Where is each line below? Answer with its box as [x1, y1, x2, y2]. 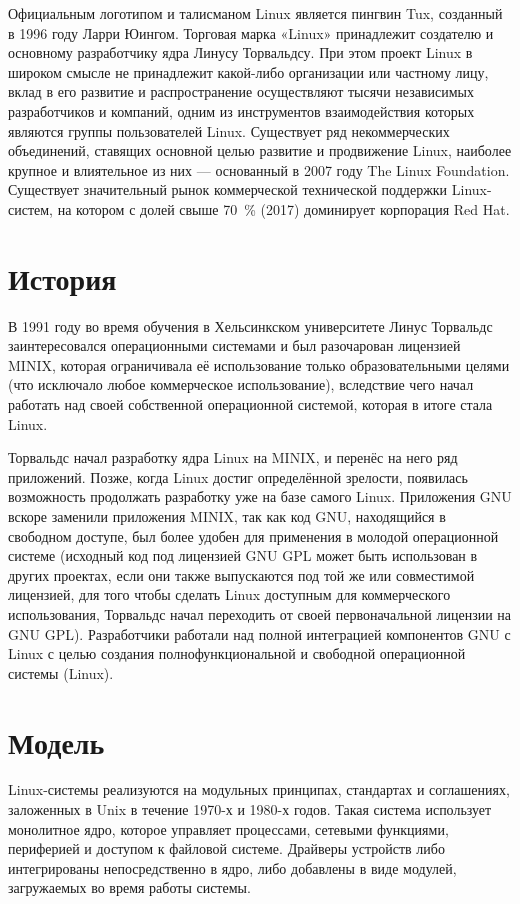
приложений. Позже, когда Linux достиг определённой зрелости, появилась [8, 466, 468, 487]
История [8, 257, 117, 298]
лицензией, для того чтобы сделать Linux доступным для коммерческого [8, 584, 451, 605]
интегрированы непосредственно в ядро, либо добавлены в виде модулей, [8, 857, 457, 878]
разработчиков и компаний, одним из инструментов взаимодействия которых [8, 100, 475, 121]
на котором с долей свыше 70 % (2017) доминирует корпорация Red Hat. [57, 198, 510, 219]
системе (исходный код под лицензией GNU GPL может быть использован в [8, 545, 478, 566]
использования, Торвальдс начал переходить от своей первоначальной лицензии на [8, 603, 512, 624]
